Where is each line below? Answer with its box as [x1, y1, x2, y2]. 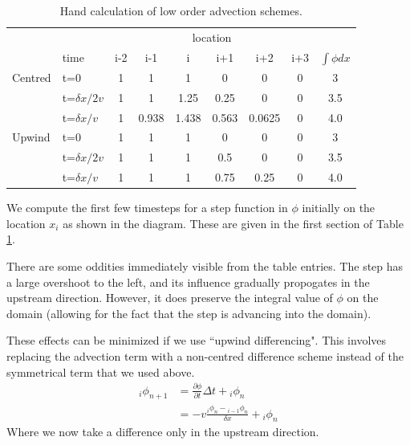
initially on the [302, 199, 375, 216]
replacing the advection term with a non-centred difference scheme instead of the [6, 348, 404, 364]
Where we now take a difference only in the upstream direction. [6, 423, 319, 440]
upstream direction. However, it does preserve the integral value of [6, 289, 333, 306]
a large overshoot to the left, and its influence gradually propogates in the [6, 273, 370, 290]
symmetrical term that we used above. [6, 363, 195, 380]
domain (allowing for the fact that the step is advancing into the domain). [6, 304, 371, 321]
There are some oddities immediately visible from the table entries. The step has [6, 258, 404, 275]
